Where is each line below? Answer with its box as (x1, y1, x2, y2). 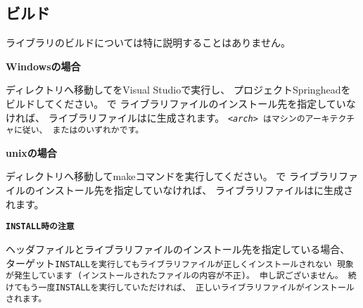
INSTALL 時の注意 (6, 222, 75, 232)
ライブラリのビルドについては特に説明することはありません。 (6, 35, 291, 50)
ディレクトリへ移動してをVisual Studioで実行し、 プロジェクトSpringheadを (6, 82, 351, 97)
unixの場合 (6, 145, 57, 160)
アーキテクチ (305, 113, 355, 124)
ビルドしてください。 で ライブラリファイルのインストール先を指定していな (6, 96, 356, 110)
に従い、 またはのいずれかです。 (13, 125, 144, 136)
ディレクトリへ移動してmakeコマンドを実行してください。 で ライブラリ (6, 169, 338, 184)
